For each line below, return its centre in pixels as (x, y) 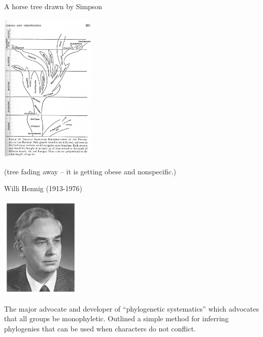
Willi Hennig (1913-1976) (43, 188)
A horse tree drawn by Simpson (53, 6)
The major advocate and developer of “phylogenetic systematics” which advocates (132, 308)
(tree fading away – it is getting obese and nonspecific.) (90, 171)
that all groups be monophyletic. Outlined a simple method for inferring (117, 318)
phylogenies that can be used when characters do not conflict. (100, 328)
